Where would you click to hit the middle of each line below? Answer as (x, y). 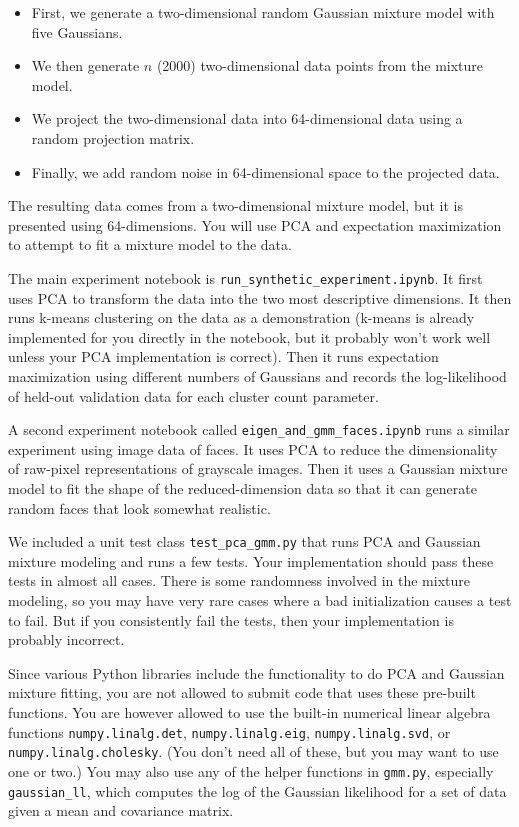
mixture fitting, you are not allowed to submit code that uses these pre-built (242, 692)
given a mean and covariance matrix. (121, 810)
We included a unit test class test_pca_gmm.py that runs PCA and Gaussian (244, 541)
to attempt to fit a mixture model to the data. (150, 244)
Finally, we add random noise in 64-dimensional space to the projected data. (265, 171)
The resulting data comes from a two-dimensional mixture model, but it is (236, 205)
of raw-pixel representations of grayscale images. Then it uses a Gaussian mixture (258, 468)
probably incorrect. (66, 639)
